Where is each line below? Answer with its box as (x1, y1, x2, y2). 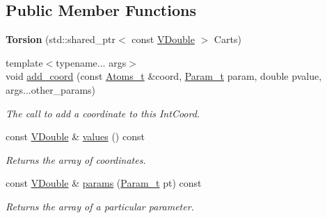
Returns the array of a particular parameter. (6, 199, 194, 213)
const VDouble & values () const (6, 129, 145, 144)
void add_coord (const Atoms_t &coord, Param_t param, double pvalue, (6, 69, 322, 83)
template (6, 55, 43, 69)
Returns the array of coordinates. (6, 152, 146, 167)
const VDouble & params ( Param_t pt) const (6, 176, 202, 190)
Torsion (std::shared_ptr (6, 32, 116, 47)
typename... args (56, 55, 127, 69)
